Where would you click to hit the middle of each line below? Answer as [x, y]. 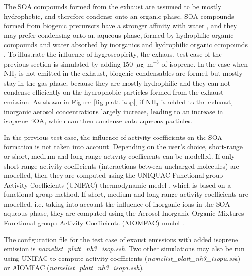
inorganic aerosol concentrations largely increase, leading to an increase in [114, 111]
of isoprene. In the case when [205, 63]
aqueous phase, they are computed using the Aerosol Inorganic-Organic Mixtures [124, 213]
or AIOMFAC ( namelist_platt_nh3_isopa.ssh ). [74, 267]
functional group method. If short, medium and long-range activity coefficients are [126, 194]
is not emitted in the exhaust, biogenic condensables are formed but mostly [131, 73]
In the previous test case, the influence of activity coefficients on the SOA [113, 137]
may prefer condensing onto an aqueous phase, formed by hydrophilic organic [119, 35]
